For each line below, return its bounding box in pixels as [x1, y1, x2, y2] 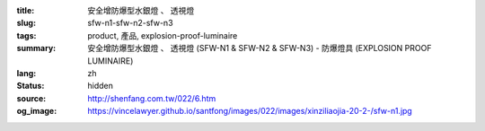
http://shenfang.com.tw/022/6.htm [87, 92, 216, 103]
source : [16, 92, 47, 103]
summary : [16, 43, 57, 54]
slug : [16, 18, 36, 29]
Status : [16, 81, 45, 92]
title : [16, 5, 35, 15]
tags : [16, 30, 37, 40]
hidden [87, 81, 114, 92]
